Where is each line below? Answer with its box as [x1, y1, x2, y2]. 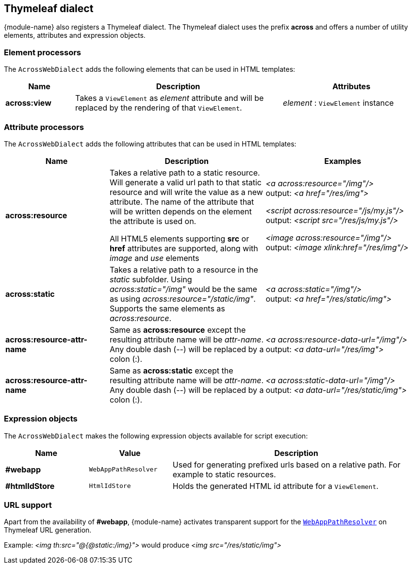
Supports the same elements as [110, 303, 225, 313]
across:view [5, 98, 51, 108]
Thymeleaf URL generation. [4, 526, 92, 535]
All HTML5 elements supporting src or [110, 233, 249, 243]
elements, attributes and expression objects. [4, 31, 146, 40]
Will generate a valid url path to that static [110, 177, 262, 187]
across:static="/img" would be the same [110, 284, 257, 294]
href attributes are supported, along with [110, 243, 258, 253]
